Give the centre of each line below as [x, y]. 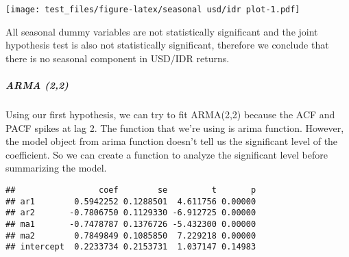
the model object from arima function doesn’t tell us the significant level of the [172, 141]
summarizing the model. [56, 168]
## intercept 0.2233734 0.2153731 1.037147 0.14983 [131, 247]
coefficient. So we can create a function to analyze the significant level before [167, 154]
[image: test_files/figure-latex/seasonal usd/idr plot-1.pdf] [153, 10]
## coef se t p [131, 190]
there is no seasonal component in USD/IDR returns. [118, 58]
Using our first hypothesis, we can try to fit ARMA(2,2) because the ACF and [170, 114]
